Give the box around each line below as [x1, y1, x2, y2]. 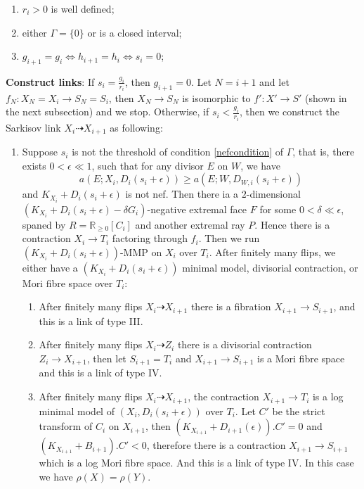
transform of [39, 419, 93, 433]
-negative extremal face [147, 201, 247, 216]
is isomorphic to [182, 90, 251, 105]
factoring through [112, 231, 188, 246]
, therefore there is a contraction [146, 438, 286, 452]
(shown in [305, 90, 347, 105]
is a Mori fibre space [256, 351, 345, 365]
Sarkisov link [6, 120, 61, 134]
